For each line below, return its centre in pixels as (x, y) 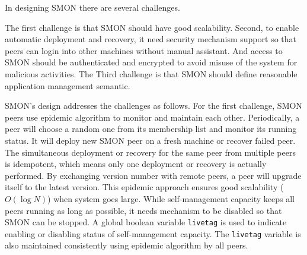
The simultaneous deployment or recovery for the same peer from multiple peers (150, 152)
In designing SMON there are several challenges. (92, 7)
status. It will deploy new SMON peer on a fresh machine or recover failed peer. (150, 140)
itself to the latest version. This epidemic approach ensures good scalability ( (144, 187)
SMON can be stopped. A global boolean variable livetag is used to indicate (146, 222)
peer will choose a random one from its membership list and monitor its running (151, 129)
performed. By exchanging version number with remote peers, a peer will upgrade (153, 175)
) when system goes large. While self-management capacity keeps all (171, 198)
